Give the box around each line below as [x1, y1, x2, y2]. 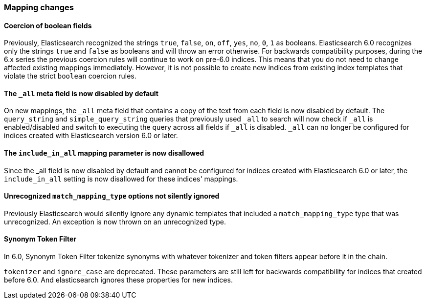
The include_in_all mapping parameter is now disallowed [4, 149, 204, 158]
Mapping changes [4, 2, 74, 12]
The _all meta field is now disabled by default [4, 89, 158, 98]
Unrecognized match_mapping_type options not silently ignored [4, 192, 220, 201]
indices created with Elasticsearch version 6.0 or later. [4, 131, 178, 140]
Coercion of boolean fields [4, 21, 92, 30]
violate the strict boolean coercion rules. [4, 72, 136, 81]
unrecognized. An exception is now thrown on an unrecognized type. [4, 217, 226, 226]
